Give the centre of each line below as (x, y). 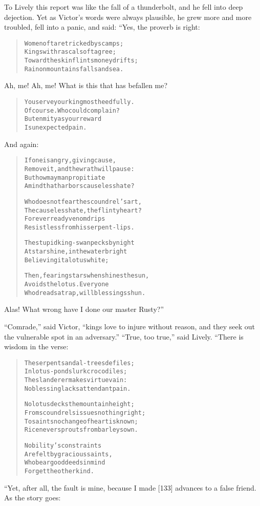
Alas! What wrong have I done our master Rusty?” (84, 309)
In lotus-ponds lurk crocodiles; (76, 372)
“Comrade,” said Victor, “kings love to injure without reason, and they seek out (130, 326)
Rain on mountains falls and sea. (74, 69)
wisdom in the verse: (36, 346)
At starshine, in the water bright (76, 252)
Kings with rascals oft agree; (70, 52)
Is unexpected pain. (56, 127)
